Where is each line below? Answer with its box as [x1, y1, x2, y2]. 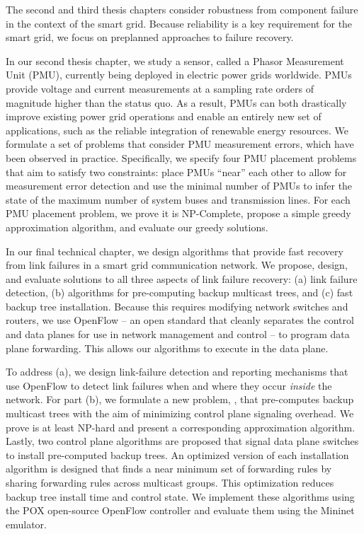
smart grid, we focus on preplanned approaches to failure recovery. [6, 30, 294, 45]
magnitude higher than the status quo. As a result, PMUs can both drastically [6, 95, 347, 110]
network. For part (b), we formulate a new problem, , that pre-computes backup [6, 392, 354, 407]
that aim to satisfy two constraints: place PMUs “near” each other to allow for [6, 164, 347, 179]
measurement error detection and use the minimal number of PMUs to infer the [6, 178, 353, 193]
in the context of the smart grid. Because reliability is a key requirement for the [6, 16, 353, 30]
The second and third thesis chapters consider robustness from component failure [6, 2, 358, 16]
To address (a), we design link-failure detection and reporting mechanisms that [6, 364, 348, 379]
